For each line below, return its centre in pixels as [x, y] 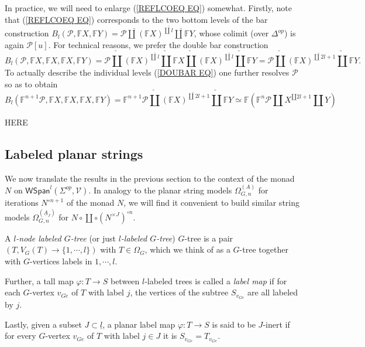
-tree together [264, 249]
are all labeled [273, 292]
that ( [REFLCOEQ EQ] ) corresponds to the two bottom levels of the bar [136, 19]
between [125, 280]
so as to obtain [31, 84]
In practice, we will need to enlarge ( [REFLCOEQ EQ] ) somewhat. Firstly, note [148, 8]
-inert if [276, 324]
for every [20, 336]
